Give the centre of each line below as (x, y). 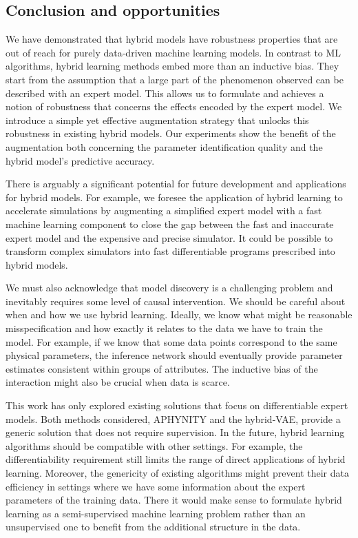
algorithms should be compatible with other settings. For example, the (154, 445)
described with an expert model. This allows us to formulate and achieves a (165, 93)
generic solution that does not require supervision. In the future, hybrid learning (175, 432)
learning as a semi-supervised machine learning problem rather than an (156, 513)
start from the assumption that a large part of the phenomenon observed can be (175, 79)
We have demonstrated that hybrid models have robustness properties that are (172, 39)
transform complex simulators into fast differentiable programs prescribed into (170, 251)
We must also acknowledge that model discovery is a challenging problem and (169, 288)
